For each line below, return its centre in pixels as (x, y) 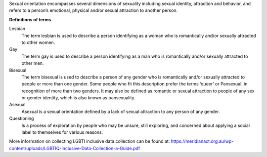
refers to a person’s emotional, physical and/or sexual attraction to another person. (93, 10)
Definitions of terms (30, 19)
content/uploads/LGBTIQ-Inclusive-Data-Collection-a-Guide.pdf (75, 148)
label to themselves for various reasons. (62, 132)
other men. (33, 63)
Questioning (22, 118)
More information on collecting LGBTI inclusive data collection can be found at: (89, 141)
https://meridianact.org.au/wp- (202, 141)
